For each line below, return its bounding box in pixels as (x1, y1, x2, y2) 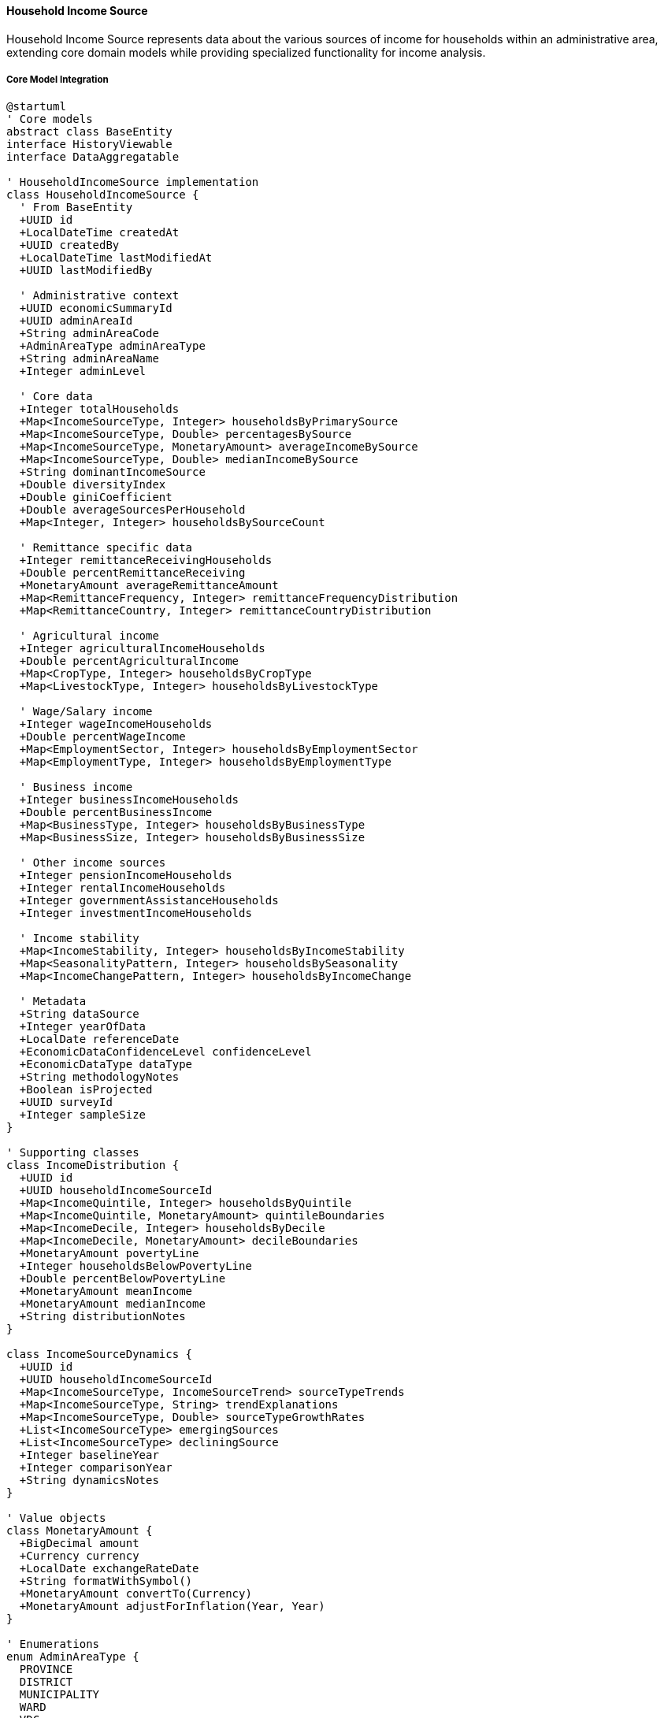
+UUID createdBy (19, 239, 120, 252)
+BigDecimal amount (19, 1537, 139, 1550)
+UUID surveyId (19, 1096, 113, 1109)
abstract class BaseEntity (6, 125, 172, 139)
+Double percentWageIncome (19, 730, 186, 744)
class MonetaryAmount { (6, 1524, 153, 1538)
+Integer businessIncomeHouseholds (19, 793, 239, 807)
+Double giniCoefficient (19, 491, 172, 504)
